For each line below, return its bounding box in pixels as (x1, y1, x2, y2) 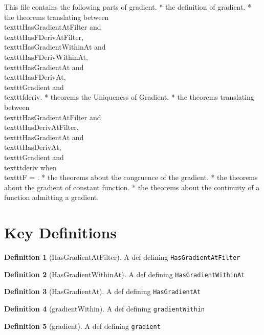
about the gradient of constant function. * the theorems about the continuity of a (4, 182, 260, 192)
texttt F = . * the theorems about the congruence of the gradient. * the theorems (4, 172, 258, 183)
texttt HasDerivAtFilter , (4, 122, 79, 132)
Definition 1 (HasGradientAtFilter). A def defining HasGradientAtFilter (4, 252, 240, 262)
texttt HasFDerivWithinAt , (4, 51, 88, 62)
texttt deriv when (4, 162, 57, 172)
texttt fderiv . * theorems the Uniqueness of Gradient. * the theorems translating (4, 92, 254, 102)
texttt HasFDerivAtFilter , (4, 31, 83, 42)
